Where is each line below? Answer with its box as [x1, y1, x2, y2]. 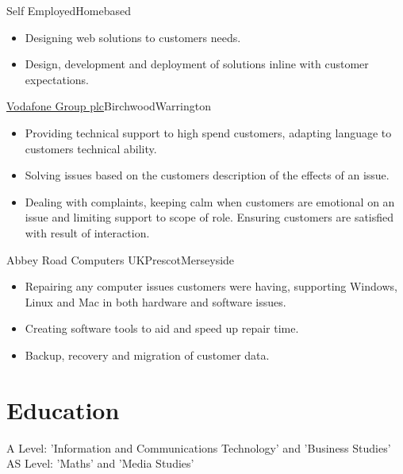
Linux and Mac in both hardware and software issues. [25, 293, 286, 310]
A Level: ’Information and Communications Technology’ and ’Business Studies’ [6, 439, 391, 456]
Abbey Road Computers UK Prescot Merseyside [6, 251, 235, 268]
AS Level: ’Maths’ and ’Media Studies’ [6, 455, 194, 472]
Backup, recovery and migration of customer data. [25, 346, 270, 363]
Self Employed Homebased [6, 2, 132, 18]
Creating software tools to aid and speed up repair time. [25, 320, 299, 337]
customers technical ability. [25, 140, 157, 156]
